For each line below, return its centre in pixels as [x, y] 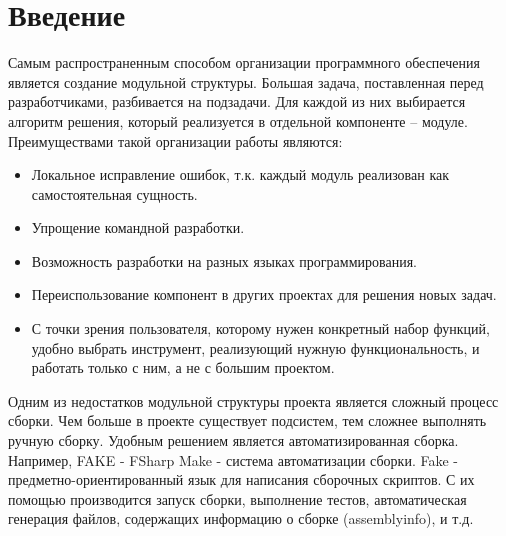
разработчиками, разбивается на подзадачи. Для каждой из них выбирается [237, 101]
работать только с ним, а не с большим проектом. [183, 367]
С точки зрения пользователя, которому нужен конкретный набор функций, [260, 328]
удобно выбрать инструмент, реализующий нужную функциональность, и [255, 347]
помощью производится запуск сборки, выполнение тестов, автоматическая [237, 498]
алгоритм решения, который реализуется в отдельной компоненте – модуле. [238, 120]
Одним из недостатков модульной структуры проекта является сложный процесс [253, 400]
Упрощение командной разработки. [138, 227]
